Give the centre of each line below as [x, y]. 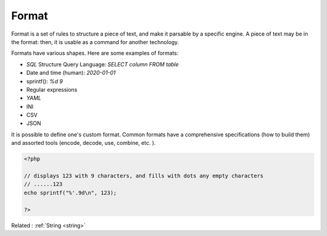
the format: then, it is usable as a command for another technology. [95, 42]
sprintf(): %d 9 [45, 81]
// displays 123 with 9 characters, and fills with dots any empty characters [144, 176]
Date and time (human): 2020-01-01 [71, 73]
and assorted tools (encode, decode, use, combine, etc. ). [84, 143]
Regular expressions [52, 89]
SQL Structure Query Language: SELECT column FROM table [102, 64]
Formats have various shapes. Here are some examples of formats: [95, 53]
